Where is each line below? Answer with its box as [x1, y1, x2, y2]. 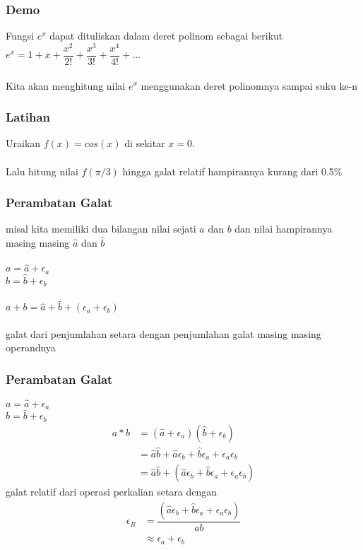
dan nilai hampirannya [234, 221, 333, 236]
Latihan [6, 108, 51, 126]
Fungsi [6, 28, 34, 43]
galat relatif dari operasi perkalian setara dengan [6, 484, 218, 499]
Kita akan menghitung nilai [6, 78, 126, 93]
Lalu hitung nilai [6, 163, 78, 178]
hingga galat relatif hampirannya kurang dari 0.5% [122, 163, 343, 178]
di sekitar [124, 136, 165, 151]
